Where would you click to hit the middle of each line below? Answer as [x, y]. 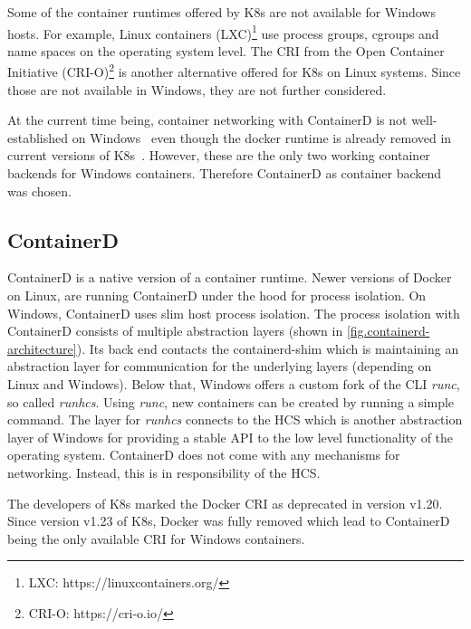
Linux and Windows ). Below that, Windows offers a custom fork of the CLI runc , [234, 384]
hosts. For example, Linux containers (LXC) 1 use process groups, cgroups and [223, 32]
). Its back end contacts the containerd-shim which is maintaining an [268, 348]
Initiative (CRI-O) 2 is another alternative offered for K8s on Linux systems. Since [234, 71]
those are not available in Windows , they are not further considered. [197, 89]
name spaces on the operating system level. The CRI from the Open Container [226, 50]
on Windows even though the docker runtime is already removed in [262, 137]
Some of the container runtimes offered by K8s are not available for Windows [221, 12]
